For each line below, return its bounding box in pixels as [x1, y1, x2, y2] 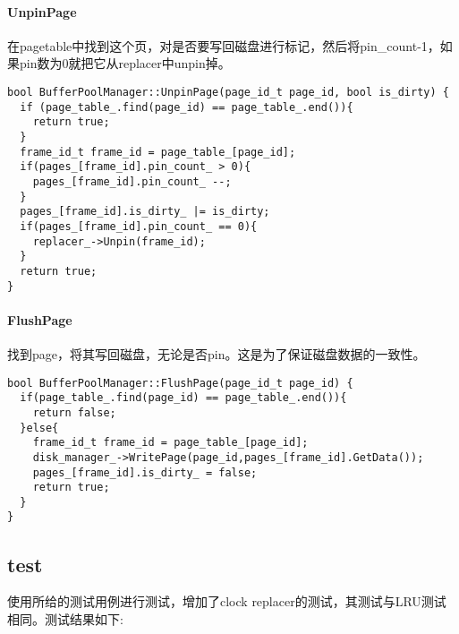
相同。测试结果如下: [7, 609, 123, 628]
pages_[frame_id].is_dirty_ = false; [32, 466, 258, 479]
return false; [32, 406, 116, 419]
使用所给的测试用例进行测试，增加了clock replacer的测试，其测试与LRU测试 [7, 592, 446, 611]
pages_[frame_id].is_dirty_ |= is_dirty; [20, 205, 270, 218]
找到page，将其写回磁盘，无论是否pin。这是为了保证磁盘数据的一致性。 [7, 344, 426, 363]
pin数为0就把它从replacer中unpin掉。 [19, 54, 231, 73]
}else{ [20, 421, 59, 434]
